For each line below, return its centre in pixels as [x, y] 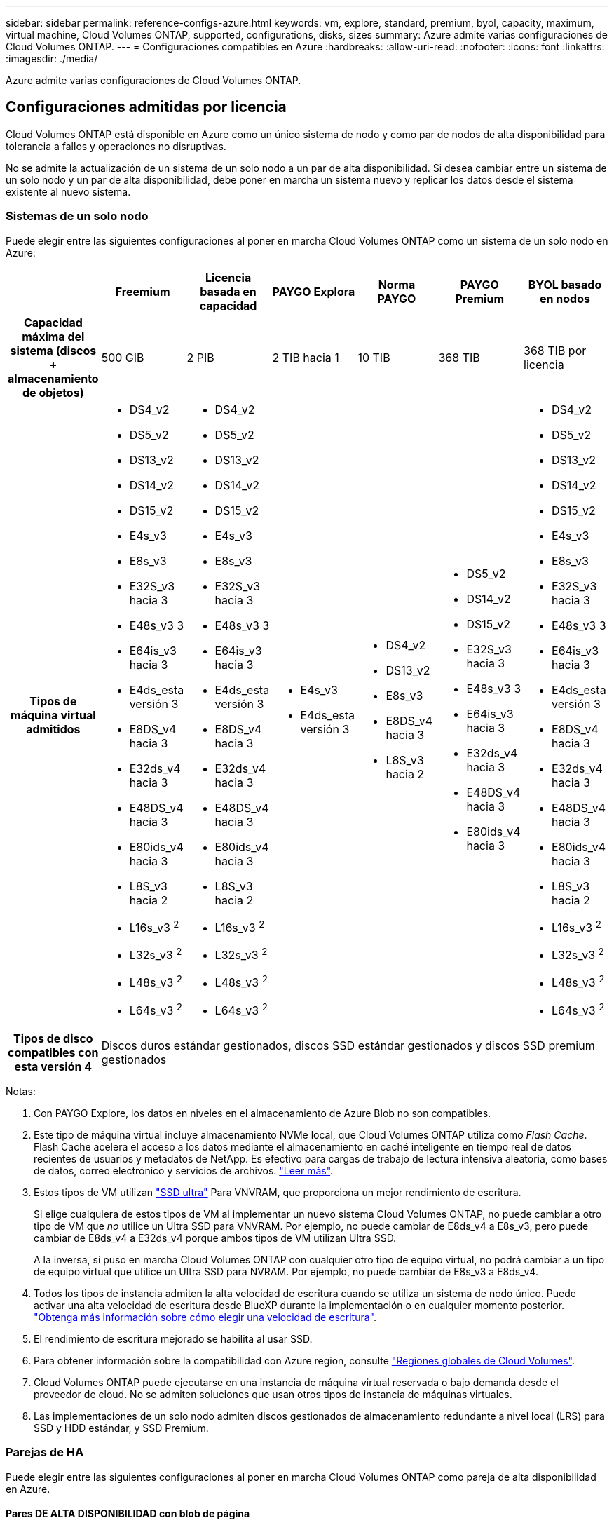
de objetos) [53, 392]
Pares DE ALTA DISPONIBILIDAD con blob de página [128, 1514]
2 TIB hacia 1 [306, 357]
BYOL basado [565, 284]
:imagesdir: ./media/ [52, 59]
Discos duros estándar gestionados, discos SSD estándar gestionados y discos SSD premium [348, 1045]
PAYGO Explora [314, 291]
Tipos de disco [53, 1038]
